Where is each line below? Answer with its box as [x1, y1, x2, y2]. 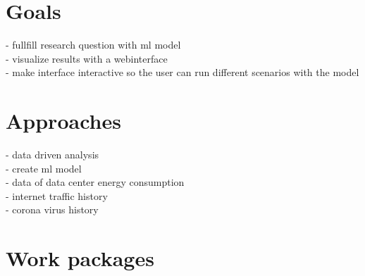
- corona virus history [6, 202, 99, 217]
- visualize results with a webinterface [6, 51, 168, 65]
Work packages [6, 244, 154, 272]
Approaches [6, 106, 121, 135]
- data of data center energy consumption [6, 175, 185, 189]
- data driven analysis [6, 147, 99, 162]
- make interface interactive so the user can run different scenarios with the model [6, 65, 359, 80]
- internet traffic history [6, 188, 108, 203]
